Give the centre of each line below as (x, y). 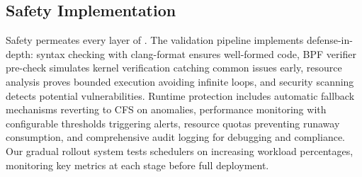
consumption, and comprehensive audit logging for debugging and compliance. (176, 137)
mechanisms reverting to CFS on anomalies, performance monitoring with (166, 109)
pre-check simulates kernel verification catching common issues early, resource (174, 68)
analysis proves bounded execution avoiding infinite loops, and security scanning (180, 81)
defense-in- (329, 40)
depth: (19, 53)
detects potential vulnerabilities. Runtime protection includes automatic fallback (180, 95)
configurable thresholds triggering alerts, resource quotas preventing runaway (173, 123)
